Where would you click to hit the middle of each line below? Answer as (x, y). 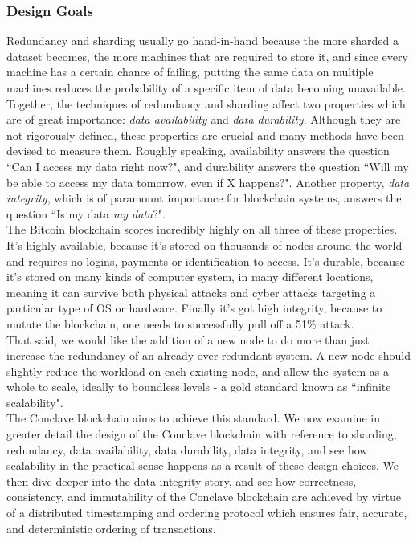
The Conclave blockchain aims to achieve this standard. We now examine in (193, 418)
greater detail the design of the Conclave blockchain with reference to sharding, (202, 434)
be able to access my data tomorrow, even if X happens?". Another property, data (208, 182)
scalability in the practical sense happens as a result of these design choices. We (202, 465)
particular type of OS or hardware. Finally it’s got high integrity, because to (194, 308)
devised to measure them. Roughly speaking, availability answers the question (198, 151)
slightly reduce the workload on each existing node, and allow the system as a (198, 371)
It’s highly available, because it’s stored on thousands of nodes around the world (204, 245)
